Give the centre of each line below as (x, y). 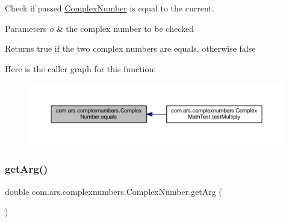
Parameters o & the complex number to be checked (99, 28)
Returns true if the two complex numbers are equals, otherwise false (130, 48)
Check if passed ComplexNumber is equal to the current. (110, 8)
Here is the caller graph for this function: (81, 68)
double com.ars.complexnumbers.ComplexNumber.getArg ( (113, 191)
